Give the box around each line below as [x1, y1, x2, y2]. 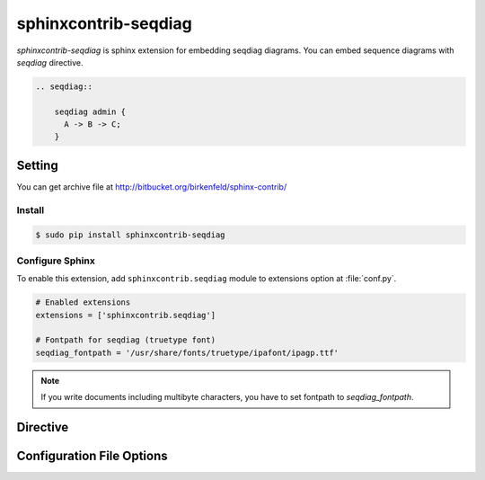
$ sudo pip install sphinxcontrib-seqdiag [35, 229, 225, 240]
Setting [16, 157, 58, 173]
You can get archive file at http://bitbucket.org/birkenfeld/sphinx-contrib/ [16, 181, 287, 192]
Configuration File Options [16, 449, 168, 464]
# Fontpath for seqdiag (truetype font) [35, 335, 216, 345]
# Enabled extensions [35, 298, 131, 307]
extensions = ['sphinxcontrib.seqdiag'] [35, 310, 216, 320]
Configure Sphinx [16, 254, 96, 267]
